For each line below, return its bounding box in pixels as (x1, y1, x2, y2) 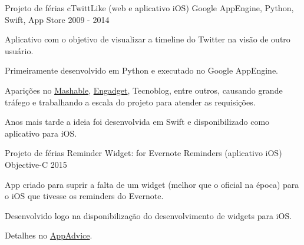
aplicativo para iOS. (5, 127, 77, 139)
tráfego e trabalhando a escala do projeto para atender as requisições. (5, 95, 256, 108)
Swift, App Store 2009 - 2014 (5, 13, 110, 25)
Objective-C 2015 (5, 158, 67, 170)
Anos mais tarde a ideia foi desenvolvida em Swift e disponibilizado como (5, 115, 270, 128)
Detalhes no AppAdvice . (5, 229, 92, 241)
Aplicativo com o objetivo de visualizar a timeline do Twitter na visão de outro (5, 33, 290, 45)
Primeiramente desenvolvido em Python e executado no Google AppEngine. (5, 64, 279, 77)
